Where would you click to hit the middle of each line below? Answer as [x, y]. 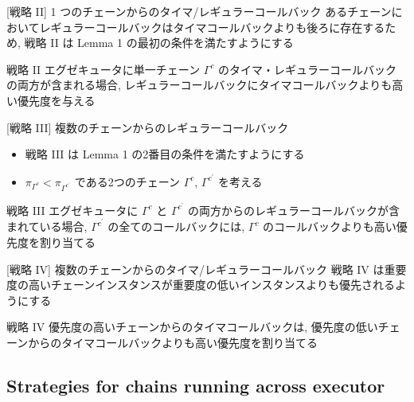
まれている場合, [47, 226]
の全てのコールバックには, [176, 226]
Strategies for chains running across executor [196, 386]
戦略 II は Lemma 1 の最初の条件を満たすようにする [159, 43]
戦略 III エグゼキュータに [72, 210]
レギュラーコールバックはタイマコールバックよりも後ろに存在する [212, 27]
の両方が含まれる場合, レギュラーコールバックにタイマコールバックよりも [199, 85]
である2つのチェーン [127, 181]
